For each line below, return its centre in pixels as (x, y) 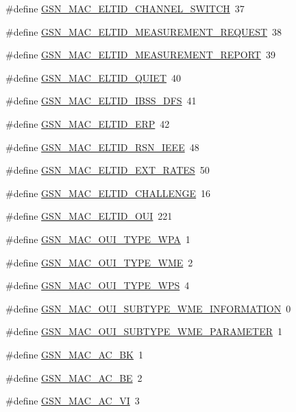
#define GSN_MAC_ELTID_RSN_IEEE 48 (102, 147)
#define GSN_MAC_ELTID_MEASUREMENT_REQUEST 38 (144, 31)
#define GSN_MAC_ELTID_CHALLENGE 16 (108, 193)
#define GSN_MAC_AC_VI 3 (73, 401)
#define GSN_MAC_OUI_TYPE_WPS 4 (98, 285)
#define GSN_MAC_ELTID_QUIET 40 (94, 77)
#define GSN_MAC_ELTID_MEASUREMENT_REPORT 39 (140, 55)
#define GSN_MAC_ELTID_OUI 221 (89, 216)
